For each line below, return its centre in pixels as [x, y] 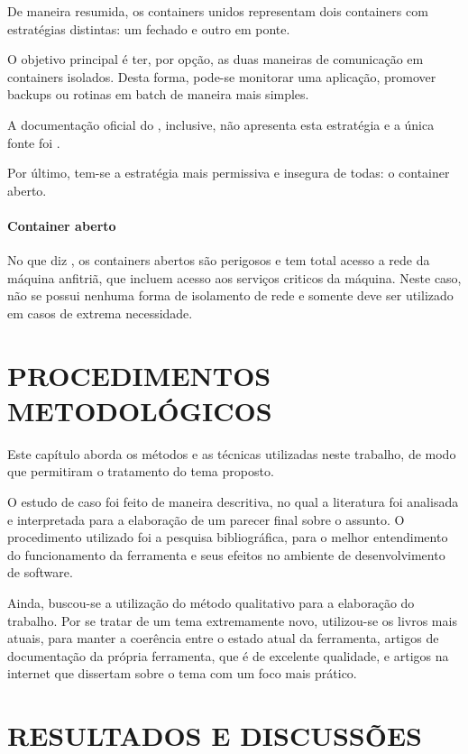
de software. [40, 572]
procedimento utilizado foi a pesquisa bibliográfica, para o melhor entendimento [228, 537]
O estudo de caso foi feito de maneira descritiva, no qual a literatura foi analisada [233, 502]
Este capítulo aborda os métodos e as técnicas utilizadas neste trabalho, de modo [232, 453]
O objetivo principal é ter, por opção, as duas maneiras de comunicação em [216, 59]
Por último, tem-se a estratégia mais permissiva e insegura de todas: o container [229, 173]
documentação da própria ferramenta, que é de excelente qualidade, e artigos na [228, 655]
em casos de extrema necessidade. [100, 313]
